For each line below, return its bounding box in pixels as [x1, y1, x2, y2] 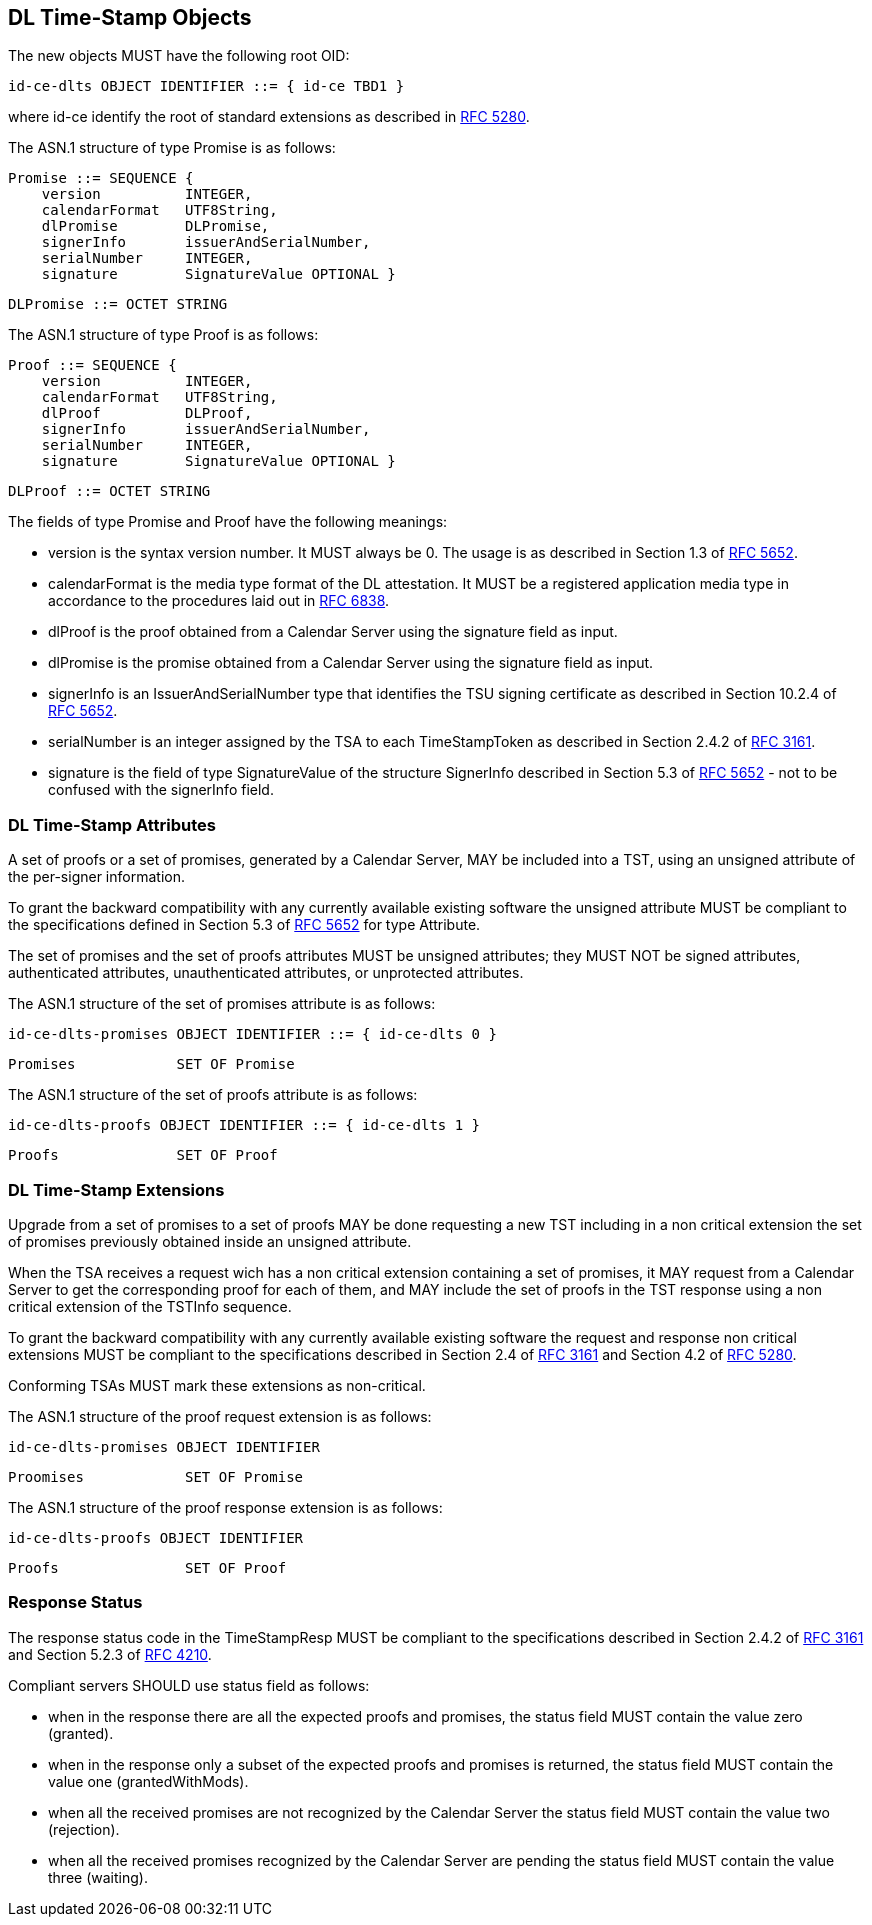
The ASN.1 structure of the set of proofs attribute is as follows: [8, 1086, 418, 1104]
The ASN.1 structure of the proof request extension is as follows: [8, 1407, 432, 1425]
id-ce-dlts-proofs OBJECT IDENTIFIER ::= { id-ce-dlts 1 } [8, 1117, 481, 1134]
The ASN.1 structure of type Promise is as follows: [8, 139, 336, 157]
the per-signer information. [8, 868, 185, 886]
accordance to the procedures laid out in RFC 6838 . [48, 592, 390, 610]
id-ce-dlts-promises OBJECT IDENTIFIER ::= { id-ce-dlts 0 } [8, 1026, 497, 1043]
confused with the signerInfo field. [48, 781, 274, 799]
